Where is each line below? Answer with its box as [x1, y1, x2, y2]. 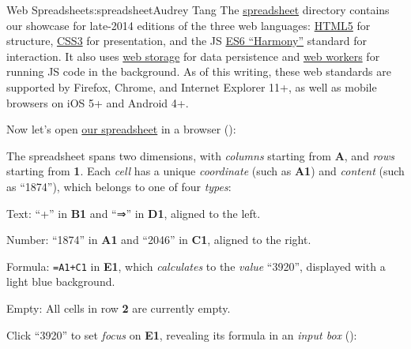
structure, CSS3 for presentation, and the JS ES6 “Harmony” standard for [6, 32, 367, 49]
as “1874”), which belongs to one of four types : [6, 178, 232, 194]
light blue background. [6, 273, 115, 290]
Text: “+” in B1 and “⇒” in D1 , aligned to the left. [6, 205, 261, 221]
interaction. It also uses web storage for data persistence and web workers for [6, 47, 380, 64]
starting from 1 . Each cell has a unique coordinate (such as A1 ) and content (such [6, 163, 405, 179]
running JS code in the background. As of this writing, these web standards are [6, 63, 391, 80]
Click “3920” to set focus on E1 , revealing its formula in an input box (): [6, 326, 357, 343]
